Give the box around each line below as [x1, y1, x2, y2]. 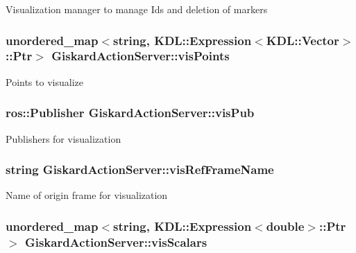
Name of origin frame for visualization [6, 188, 168, 202]
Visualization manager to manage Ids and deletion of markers [6, 2, 268, 16]
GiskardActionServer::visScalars [24, 233, 207, 250]
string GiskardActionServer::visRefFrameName [6, 161, 274, 178]
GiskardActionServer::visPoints [51, 47, 230, 64]
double [266, 217, 305, 234]
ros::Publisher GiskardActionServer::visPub [6, 104, 255, 121]
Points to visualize [6, 74, 83, 89]
